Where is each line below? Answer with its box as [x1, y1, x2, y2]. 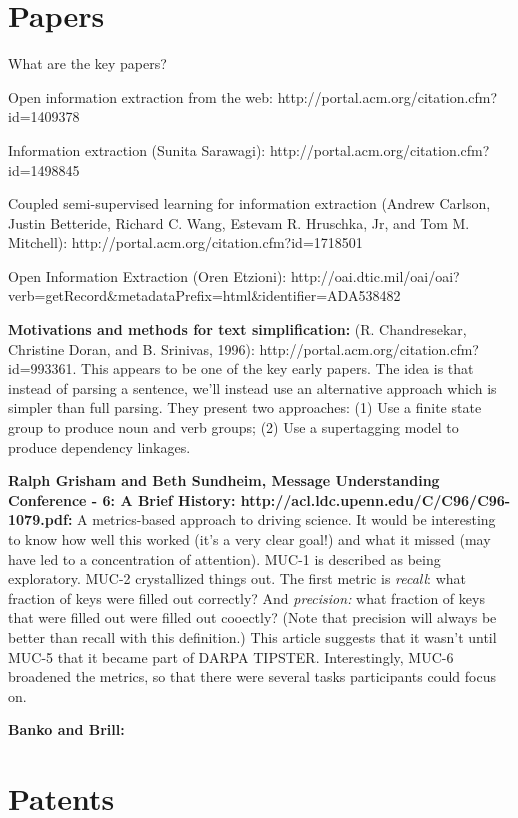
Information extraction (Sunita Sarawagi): [8, 139, 266, 160]
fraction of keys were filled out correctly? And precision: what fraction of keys [8, 587, 485, 608]
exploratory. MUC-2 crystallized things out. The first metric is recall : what [8, 568, 467, 589]
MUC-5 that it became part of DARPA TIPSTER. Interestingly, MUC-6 [8, 646, 454, 667]
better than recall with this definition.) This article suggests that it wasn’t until [8, 626, 497, 647]
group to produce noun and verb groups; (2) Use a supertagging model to [8, 417, 459, 438]
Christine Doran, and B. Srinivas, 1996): [8, 338, 255, 359]
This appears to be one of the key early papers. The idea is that [81, 358, 474, 379]
